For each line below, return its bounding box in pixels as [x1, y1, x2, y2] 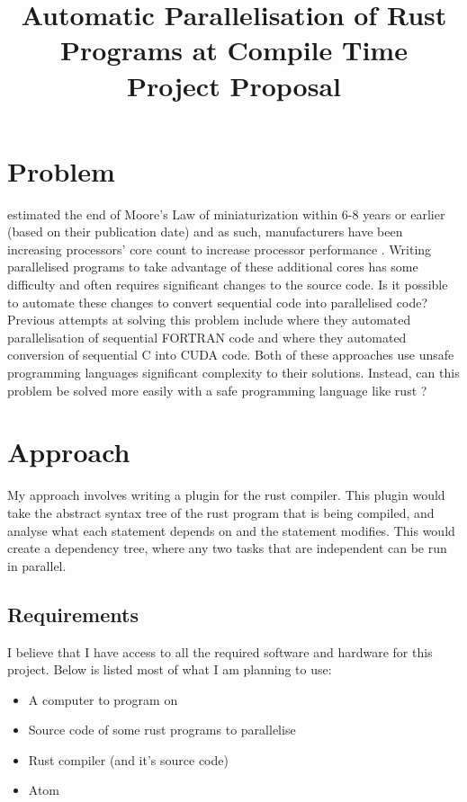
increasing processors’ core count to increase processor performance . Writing [7, 239, 432, 258]
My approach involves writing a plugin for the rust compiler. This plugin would [7, 486, 445, 504]
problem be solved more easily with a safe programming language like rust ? [7, 380, 427, 399]
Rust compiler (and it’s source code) [28, 750, 229, 769]
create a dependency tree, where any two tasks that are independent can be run [7, 539, 447, 557]
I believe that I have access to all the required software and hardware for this [7, 642, 433, 661]
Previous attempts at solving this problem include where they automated [7, 310, 411, 329]
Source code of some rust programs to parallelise [28, 720, 296, 739]
